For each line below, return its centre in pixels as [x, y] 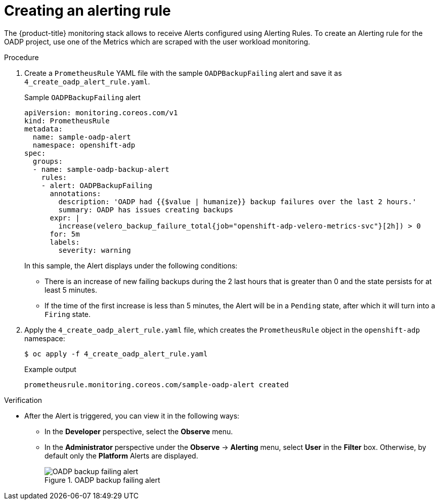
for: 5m [65, 234]
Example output [50, 369]
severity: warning [95, 250]
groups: [48, 161]
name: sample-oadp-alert [82, 137]
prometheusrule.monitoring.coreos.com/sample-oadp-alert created [157, 384]
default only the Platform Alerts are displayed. [121, 455]
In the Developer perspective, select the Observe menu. [139, 431]
